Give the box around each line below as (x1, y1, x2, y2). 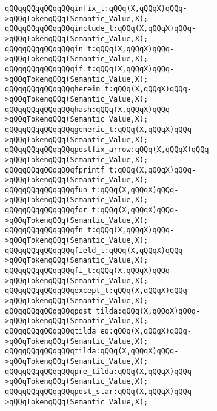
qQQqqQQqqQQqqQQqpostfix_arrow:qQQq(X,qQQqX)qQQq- (5, 145, 213, 154)
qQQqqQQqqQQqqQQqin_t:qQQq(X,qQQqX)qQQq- (5, 44, 175, 53)
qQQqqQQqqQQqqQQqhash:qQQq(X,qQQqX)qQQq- (5, 105, 175, 114)
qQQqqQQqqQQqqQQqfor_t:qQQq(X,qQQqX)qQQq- (5, 206, 179, 215)
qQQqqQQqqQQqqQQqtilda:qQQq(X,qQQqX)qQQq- (5, 347, 179, 356)
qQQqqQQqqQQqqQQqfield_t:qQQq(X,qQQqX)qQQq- (5, 246, 187, 255)
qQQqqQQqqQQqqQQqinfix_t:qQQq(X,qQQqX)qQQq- (5, 4, 187, 13)
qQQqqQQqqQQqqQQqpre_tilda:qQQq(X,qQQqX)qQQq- (5, 367, 196, 376)
